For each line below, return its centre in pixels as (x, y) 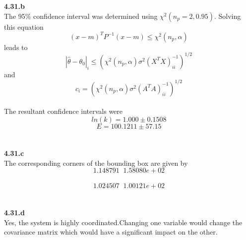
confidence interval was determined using (95, 16)
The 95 (15, 16)
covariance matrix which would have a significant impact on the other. (111, 232)
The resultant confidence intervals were (63, 111)
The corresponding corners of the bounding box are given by (96, 163)
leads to (16, 47)
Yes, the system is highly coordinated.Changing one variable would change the (123, 222)
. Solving (227, 16)
